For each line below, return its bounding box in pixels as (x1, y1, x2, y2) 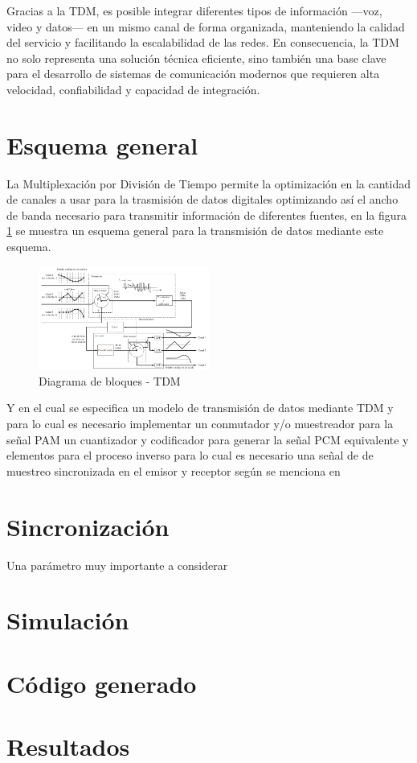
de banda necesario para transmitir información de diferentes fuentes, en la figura (6, 206, 407, 223)
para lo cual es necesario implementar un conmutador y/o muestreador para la (6, 415, 394, 432)
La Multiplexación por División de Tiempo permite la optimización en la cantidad (6, 175, 411, 192)
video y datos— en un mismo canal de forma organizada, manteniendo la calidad (6, 18, 405, 35)
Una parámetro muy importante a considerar (6, 556, 228, 573)
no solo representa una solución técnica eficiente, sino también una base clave (6, 49, 386, 66)
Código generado (6, 666, 197, 699)
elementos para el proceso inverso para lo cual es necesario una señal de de (6, 447, 374, 464)
